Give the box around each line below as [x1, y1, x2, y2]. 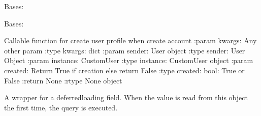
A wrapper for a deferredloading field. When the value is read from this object [4, 92, 248, 103]
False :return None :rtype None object [4, 75, 122, 85]
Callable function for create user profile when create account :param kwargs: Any [4, 35, 257, 46]
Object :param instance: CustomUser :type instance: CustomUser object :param [4, 55, 253, 66]
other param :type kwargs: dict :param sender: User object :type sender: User [4, 45, 245, 55]
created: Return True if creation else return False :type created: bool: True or [4, 65, 245, 75]
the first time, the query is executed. [4, 102, 118, 112]
